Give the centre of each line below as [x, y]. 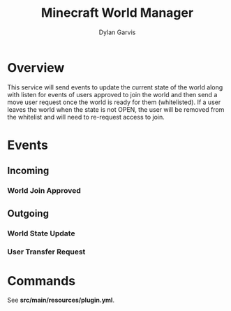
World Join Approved [44, 191]
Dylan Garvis [117, 32]
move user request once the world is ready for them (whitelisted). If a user [114, 102]
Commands [42, 281]
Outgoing [28, 214]
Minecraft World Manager [117, 13]
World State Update [41, 233]
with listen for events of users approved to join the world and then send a [112, 94]
